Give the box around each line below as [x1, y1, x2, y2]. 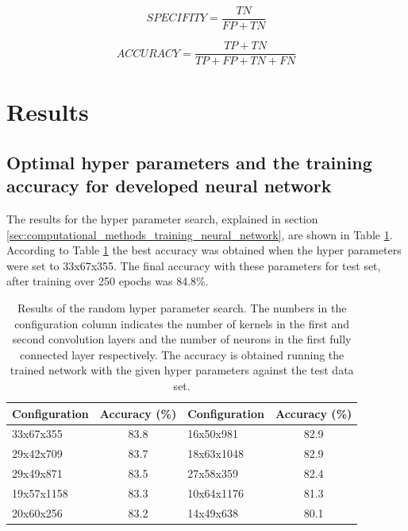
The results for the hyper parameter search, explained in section [6, 211, 318, 227]
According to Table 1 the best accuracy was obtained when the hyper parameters [6, 242, 402, 258]
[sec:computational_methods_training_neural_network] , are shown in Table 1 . [6, 226, 393, 242]
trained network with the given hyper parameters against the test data [10, 362, 354, 378]
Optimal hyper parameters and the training [6, 149, 372, 174]
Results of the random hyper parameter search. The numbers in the [17, 300, 347, 316]
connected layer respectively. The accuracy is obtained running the [20, 346, 344, 362]
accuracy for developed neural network [6, 173, 332, 198]
